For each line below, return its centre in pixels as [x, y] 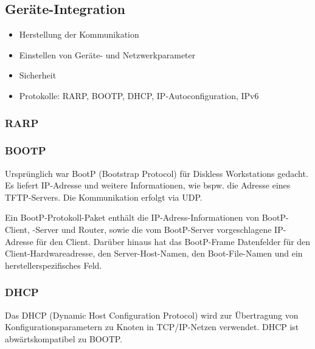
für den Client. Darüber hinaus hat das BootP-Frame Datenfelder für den [173, 241]
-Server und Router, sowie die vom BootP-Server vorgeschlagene [152, 230]
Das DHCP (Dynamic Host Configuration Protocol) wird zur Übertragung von [152, 315]
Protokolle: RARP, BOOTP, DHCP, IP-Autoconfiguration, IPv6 [139, 95]
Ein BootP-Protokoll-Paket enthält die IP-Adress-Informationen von [132, 217]
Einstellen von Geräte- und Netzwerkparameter [107, 54]
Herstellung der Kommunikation [79, 34]
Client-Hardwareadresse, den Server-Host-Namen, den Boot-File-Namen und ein [154, 253]
